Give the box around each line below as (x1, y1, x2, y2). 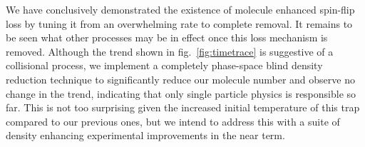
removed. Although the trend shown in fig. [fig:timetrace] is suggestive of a (6, 44, 334, 59)
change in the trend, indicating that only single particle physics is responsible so (6, 86, 356, 101)
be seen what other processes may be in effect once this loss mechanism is (6, 30, 328, 45)
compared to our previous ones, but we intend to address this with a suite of (6, 113, 340, 128)
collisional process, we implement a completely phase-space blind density (6, 58, 323, 73)
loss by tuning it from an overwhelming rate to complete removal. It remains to (6, 16, 353, 31)
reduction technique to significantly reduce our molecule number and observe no (6, 71, 355, 86)
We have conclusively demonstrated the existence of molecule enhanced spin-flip (6, 2, 355, 16)
